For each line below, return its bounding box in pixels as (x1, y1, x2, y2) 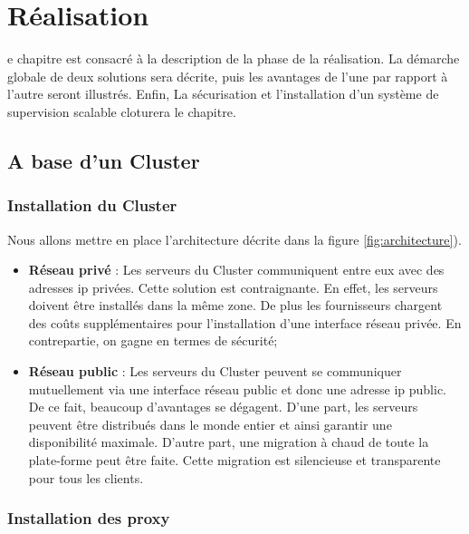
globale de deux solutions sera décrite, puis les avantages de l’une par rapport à (7, 66, 448, 85)
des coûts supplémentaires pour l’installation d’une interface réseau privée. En (28, 313, 462, 332)
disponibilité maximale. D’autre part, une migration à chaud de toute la (28, 432, 429, 451)
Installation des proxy (7, 507, 170, 529)
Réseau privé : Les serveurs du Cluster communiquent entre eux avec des (28, 260, 445, 279)
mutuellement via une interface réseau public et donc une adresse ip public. (28, 379, 446, 398)
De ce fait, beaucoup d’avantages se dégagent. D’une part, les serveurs (28, 397, 418, 416)
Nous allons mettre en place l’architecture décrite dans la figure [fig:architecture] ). (7, 229, 462, 248)
